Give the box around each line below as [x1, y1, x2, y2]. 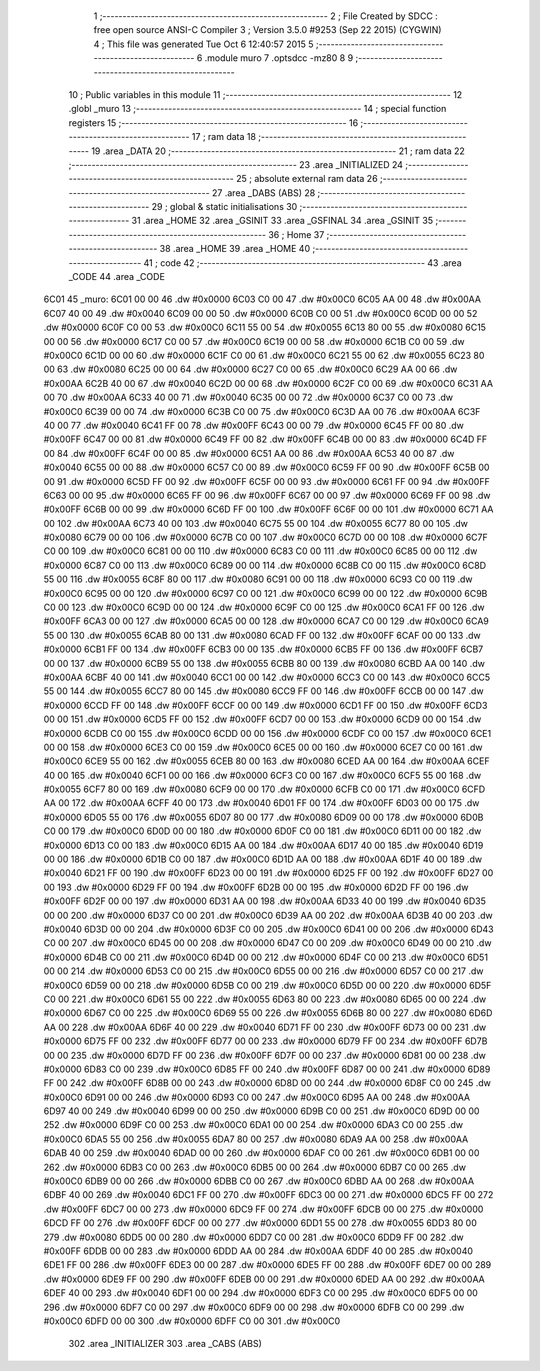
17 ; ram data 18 [191, 131, 257, 143]
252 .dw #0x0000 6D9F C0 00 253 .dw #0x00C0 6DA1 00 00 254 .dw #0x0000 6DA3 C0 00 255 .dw [43, 1119, 464, 1131]
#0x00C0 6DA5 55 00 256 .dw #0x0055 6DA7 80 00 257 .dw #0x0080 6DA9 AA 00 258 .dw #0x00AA [43, 1133, 469, 1145]
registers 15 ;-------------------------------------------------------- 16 [68, 116, 359, 129]
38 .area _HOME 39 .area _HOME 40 [159, 243, 310, 255]
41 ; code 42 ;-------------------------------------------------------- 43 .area [143, 256, 462, 269]
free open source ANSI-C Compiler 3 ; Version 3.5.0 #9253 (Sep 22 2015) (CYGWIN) [93, 24, 442, 36]
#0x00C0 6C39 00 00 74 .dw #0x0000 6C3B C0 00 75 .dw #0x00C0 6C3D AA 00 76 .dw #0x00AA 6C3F [43, 405, 481, 417]
